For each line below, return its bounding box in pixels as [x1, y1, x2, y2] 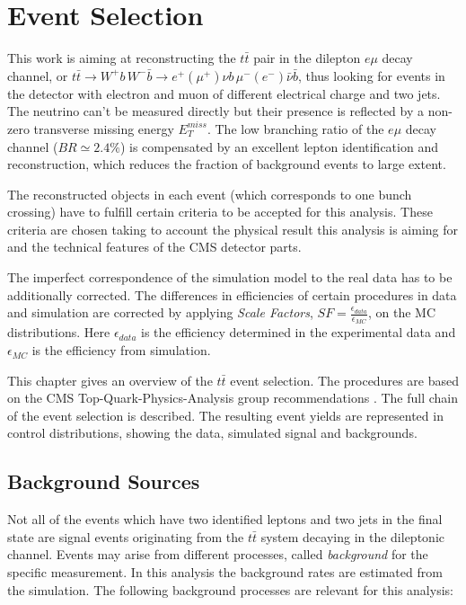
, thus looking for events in [297, 66, 445, 85]
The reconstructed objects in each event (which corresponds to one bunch [7, 184, 412, 203]
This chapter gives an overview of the [7, 370, 213, 389]
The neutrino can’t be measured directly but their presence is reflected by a [7, 102, 425, 120]
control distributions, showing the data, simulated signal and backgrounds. [7, 423, 418, 442]
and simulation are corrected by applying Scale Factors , [7, 303, 313, 322]
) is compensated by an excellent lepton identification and [119, 137, 438, 156]
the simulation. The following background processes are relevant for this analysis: [7, 580, 453, 599]
